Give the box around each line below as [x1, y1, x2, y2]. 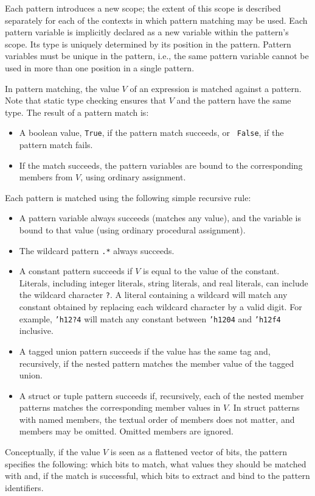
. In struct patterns [228, 401, 300, 414]
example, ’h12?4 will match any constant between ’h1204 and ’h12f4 [19, 312, 281, 325]
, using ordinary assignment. [80, 171, 186, 183]
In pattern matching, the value [5, 82, 119, 94]
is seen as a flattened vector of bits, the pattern [110, 445, 287, 458]
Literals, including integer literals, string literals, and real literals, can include [19, 276, 308, 289]
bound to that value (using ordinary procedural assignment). [19, 223, 246, 236]
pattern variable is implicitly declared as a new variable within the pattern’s [5, 26, 289, 38]
